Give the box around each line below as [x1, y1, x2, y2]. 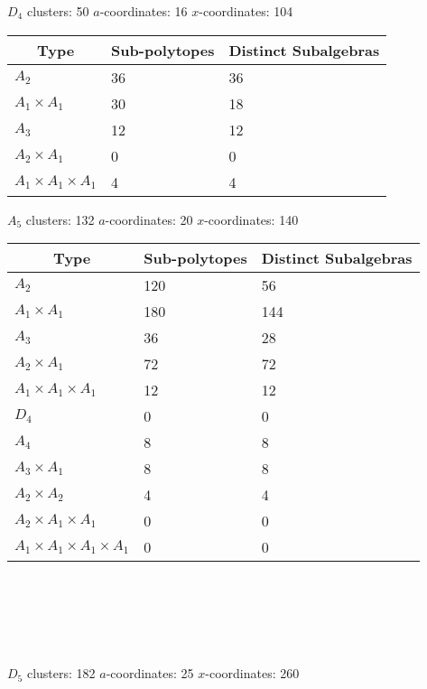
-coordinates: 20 [105, 209, 193, 228]
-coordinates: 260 [205, 664, 300, 683]
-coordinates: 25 [106, 664, 194, 683]
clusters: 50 [26, 2, 89, 20]
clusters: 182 [26, 664, 96, 683]
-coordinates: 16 [99, 2, 188, 20]
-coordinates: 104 [199, 2, 293, 20]
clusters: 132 [25, 209, 95, 228]
